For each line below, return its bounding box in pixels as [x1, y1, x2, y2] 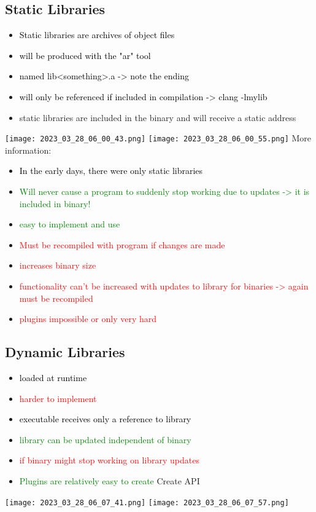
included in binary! [19, 197, 91, 210]
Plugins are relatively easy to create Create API [19, 474, 200, 487]
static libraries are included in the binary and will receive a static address [19, 111, 296, 124]
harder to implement [19, 392, 97, 404]
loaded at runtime [19, 371, 87, 384]
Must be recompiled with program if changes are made [19, 238, 225, 251]
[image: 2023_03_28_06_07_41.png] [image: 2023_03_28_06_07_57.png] [5, 498, 289, 507]
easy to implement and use [19, 218, 120, 230]
